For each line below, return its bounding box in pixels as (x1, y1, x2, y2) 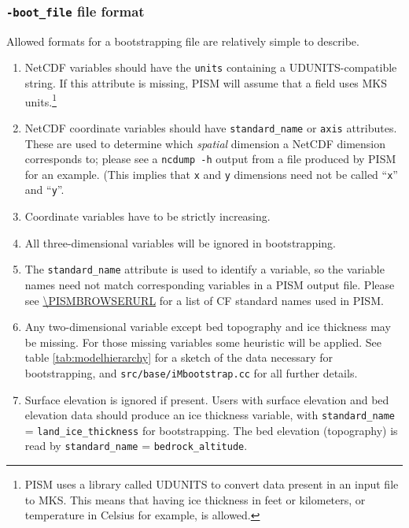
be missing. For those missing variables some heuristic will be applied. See (24, 333, 381, 350)
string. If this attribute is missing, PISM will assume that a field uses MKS (24, 75, 388, 91)
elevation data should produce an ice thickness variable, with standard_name (24, 407, 396, 423)
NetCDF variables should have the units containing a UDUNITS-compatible (24, 59, 397, 76)
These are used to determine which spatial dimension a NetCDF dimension (24, 135, 385, 151)
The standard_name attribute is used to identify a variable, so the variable (24, 261, 385, 277)
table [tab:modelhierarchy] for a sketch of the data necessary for (24, 349, 333, 366)
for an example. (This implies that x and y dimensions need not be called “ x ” (24, 165, 398, 182)
